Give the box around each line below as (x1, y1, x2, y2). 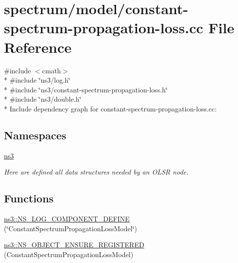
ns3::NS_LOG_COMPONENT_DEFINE (4, 214, 130, 224)
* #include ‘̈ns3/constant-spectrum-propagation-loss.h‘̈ (4, 84, 168, 94)
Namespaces (4, 127, 66, 142)
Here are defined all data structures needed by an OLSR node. (4, 167, 189, 177)
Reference (4, 37, 72, 57)
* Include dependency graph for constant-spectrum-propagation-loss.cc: (4, 103, 217, 113)
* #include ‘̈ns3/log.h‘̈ (4, 75, 71, 85)
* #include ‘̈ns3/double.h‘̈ (4, 94, 81, 104)
